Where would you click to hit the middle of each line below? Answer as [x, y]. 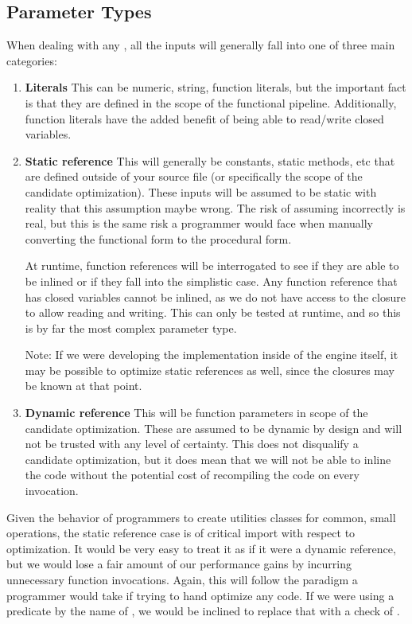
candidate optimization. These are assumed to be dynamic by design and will [214, 428]
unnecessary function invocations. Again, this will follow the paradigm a [182, 580]
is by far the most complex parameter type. [131, 328]
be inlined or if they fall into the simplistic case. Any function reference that [211, 281]
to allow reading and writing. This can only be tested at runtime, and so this [213, 312]
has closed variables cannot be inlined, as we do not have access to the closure [215, 296]
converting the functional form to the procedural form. [158, 238]
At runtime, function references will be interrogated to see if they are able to [212, 265]
